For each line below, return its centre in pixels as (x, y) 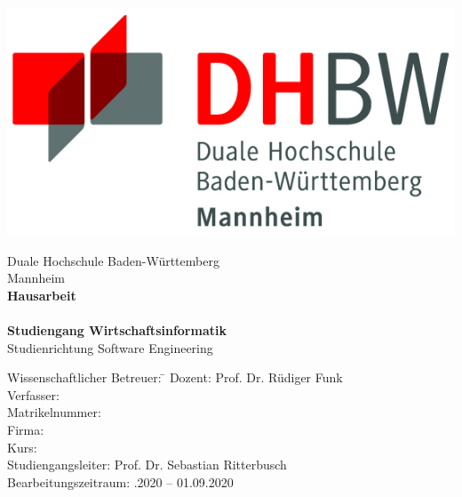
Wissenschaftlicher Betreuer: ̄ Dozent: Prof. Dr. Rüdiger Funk (175, 377)
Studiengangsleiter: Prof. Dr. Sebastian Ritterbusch (147, 465)
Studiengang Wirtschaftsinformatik (117, 329)
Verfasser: (33, 394)
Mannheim (36, 278)
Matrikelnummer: (54, 412)
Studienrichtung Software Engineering (110, 347)
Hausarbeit (42, 295)
